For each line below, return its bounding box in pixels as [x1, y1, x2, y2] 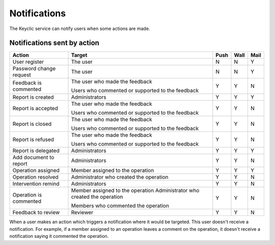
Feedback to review [12, 209, 60, 216]
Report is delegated [12, 147, 60, 154]
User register [12, 59, 44, 66]
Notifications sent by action [9, 39, 99, 47]
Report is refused [12, 136, 54, 143]
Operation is [12, 192, 42, 199]
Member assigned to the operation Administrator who [71, 187, 200, 194]
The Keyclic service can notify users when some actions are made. [9, 25, 150, 32]
